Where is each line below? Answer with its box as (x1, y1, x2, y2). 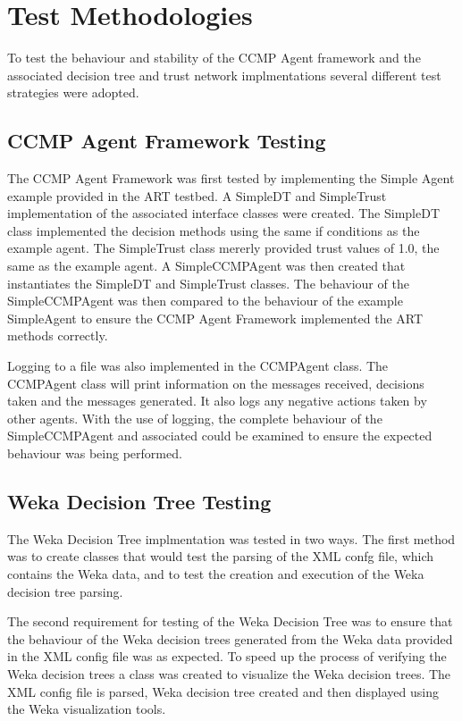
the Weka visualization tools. (7, 700, 166, 718)
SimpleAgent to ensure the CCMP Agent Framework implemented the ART (7, 308, 424, 327)
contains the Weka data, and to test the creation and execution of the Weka (7, 565, 424, 583)
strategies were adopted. (7, 83, 139, 102)
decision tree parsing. (7, 582, 123, 600)
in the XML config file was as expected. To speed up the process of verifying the (7, 647, 447, 666)
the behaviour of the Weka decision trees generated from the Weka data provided (7, 629, 453, 648)
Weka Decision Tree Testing (7, 488, 272, 515)
